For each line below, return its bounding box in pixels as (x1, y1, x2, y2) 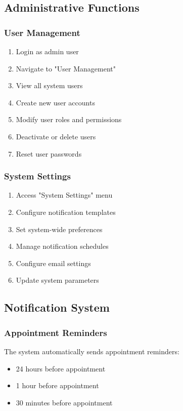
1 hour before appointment (16, 380, 99, 391)
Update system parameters (16, 275, 99, 285)
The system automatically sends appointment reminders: (4, 346, 179, 356)
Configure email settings (16, 257, 91, 268)
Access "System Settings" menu (16, 190, 113, 200)
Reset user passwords (16, 148, 82, 159)
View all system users (16, 80, 83, 91)
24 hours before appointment (16, 363, 106, 373)
